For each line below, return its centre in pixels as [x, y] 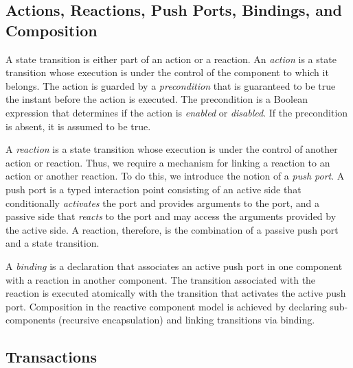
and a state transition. [53, 243]
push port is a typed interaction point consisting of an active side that [153, 189]
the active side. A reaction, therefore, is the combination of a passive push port [172, 229]
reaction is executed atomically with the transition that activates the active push [176, 293]
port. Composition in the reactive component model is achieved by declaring [166, 306]
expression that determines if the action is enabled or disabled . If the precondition [177, 112]
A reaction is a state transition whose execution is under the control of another [172, 149]
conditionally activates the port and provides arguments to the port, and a [162, 203]
